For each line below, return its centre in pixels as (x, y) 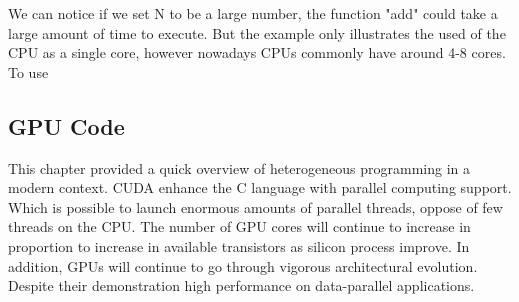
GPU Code (66, 125)
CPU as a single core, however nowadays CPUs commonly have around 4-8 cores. (257, 52)
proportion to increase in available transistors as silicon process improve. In (239, 245)
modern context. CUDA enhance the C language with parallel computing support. (260, 187)
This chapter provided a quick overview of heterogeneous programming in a (239, 167)
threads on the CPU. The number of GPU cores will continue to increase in (239, 226)
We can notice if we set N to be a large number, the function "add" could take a (253, 13)
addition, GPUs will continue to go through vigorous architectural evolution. (243, 265)
